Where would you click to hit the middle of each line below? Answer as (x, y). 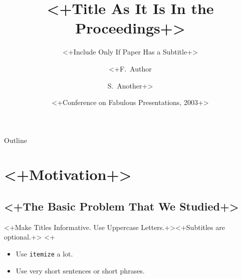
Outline (16, 140)
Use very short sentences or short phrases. (80, 270)
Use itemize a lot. (44, 254)
